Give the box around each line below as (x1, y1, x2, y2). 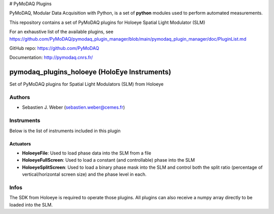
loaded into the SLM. (9, 201, 53, 208)
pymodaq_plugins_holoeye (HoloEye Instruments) (9, 68, 172, 76)
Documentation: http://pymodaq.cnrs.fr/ (9, 54, 93, 60)
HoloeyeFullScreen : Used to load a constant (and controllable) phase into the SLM (22, 157, 195, 163)
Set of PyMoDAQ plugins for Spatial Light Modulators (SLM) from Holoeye (9, 81, 164, 87)
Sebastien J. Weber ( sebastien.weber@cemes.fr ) (22, 104, 125, 110)
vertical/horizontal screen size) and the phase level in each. (22, 171, 147, 177)
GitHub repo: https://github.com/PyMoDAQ (9, 45, 99, 51)
